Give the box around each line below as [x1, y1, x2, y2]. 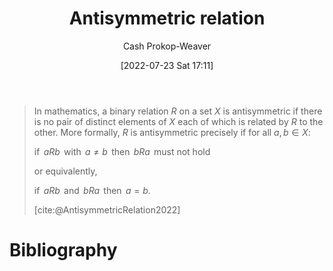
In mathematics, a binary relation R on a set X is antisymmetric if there [33, 105, 323, 117]
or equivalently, [33, 165, 98, 177]
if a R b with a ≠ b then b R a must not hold [33, 145, 211, 157]
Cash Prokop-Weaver [122, 40, 212, 52]
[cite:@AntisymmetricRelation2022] [33, 203, 181, 216]
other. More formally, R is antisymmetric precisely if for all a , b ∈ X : [33, 126, 311, 138]
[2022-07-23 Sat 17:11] [120, 59, 214, 71]
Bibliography [9, 239, 118, 262]
